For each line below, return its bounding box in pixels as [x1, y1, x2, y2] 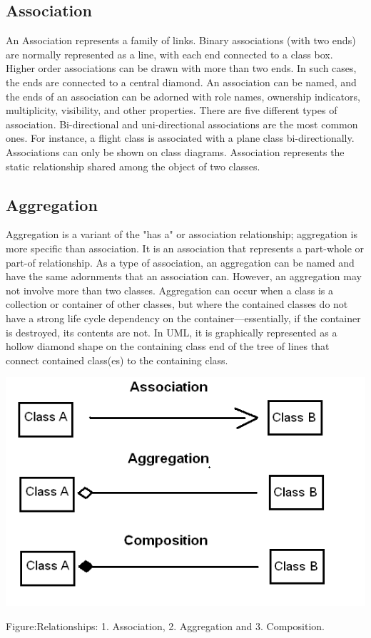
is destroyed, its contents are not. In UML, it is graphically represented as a [6, 324, 337, 339]
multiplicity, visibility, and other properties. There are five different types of [6, 103, 337, 118]
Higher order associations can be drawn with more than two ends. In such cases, [6, 61, 357, 76]
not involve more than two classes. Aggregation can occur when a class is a [6, 282, 334, 297]
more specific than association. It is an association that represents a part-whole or [6, 240, 365, 255]
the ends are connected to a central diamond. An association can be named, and [6, 74, 357, 89]
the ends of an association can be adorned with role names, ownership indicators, [6, 88, 360, 103]
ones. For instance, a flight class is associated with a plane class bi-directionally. [6, 130, 355, 145]
